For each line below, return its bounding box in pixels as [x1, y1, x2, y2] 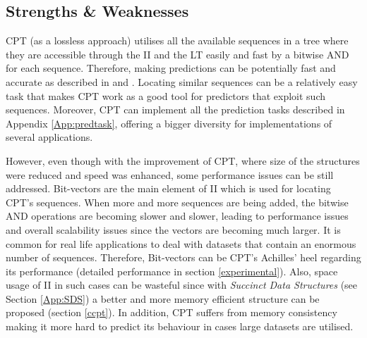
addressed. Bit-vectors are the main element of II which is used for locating [6, 181, 331, 196]
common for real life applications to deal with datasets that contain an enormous [6, 236, 356, 251]
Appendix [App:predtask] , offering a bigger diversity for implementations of [6, 115, 332, 130]
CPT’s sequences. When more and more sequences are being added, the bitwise [6, 194, 349, 209]
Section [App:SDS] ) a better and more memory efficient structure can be [6, 291, 320, 306]
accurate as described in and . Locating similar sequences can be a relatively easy [6, 74, 358, 89]
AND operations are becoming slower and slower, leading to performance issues [6, 208, 349, 223]
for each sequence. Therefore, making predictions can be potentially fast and [6, 61, 336, 75]
